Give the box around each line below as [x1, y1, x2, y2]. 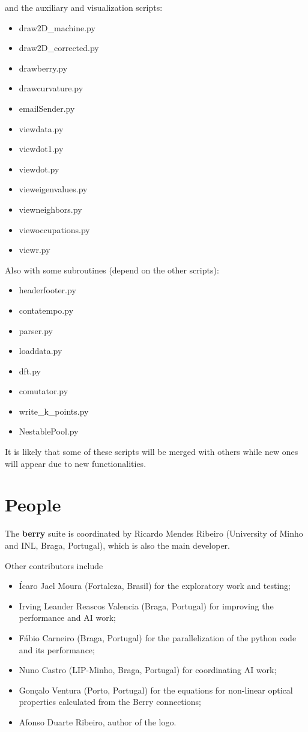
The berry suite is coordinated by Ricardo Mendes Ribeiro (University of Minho [5, 527, 303, 540]
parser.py [19, 324, 53, 337]
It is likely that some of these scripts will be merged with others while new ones [5, 445, 298, 458]
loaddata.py [19, 344, 62, 357]
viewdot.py [19, 162, 59, 175]
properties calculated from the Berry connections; [19, 695, 201, 708]
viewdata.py [19, 122, 64, 135]
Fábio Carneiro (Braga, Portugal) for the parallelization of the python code [19, 631, 297, 644]
